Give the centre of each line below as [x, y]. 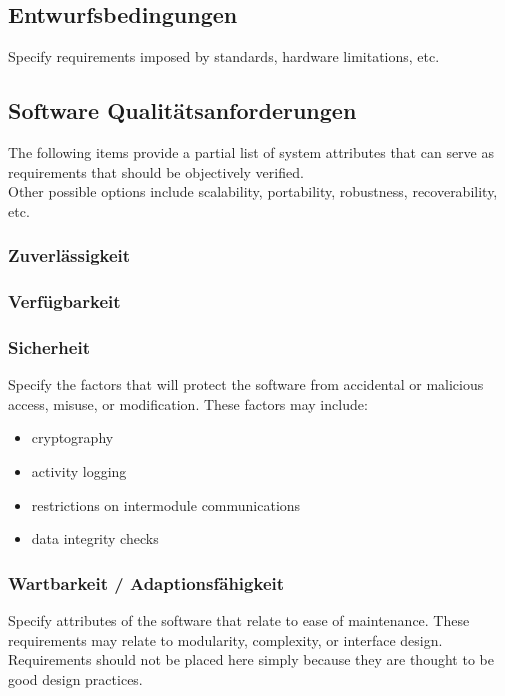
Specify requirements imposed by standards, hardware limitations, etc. [224, 56]
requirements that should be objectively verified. [156, 171]
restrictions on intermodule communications [166, 504]
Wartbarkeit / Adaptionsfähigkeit [146, 582]
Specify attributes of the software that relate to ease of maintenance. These [239, 620]
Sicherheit [49, 346]
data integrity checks [95, 538]
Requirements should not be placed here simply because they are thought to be [251, 659]
